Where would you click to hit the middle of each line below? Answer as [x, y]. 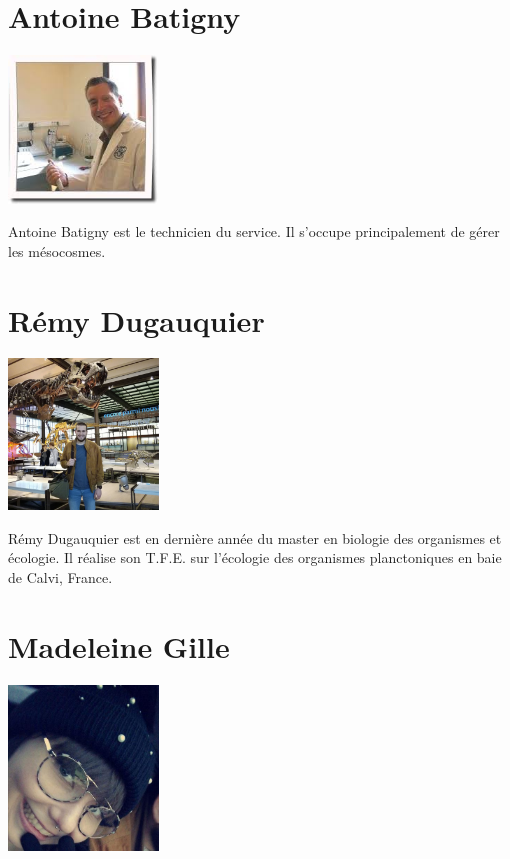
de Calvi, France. [60, 576]
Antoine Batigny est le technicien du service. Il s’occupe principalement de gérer [254, 231]
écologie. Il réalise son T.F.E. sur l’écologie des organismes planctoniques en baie [255, 557]
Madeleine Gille [119, 645]
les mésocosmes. [57, 250]
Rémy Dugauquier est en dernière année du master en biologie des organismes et [255, 537]
